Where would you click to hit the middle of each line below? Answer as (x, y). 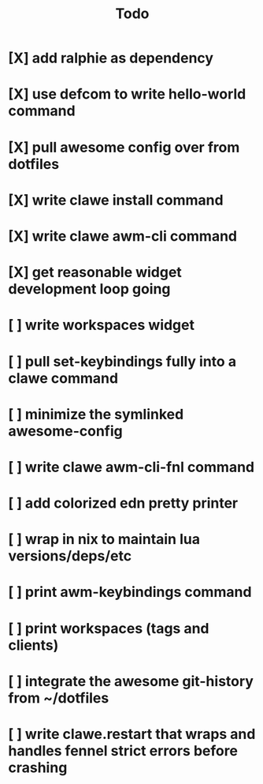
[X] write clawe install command (116, 200)
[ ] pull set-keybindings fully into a (122, 361)
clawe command (63, 378)
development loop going (89, 289)
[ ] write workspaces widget (102, 325)
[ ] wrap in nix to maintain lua (104, 540)
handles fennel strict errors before (123, 751)
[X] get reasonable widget (95, 272)
